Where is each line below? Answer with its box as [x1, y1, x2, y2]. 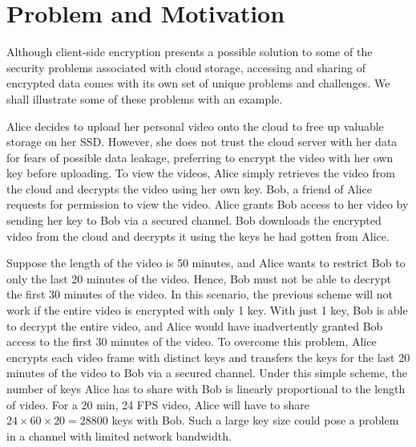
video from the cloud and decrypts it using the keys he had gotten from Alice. [6, 227, 390, 244]
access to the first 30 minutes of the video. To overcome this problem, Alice [6, 333, 377, 350]
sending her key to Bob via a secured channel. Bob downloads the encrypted [6, 212, 382, 229]
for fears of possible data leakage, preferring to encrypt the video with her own [6, 148, 394, 165]
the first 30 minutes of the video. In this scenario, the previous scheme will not [6, 286, 393, 303]
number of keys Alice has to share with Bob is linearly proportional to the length [6, 380, 406, 396]
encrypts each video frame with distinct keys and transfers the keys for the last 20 [6, 348, 410, 365]
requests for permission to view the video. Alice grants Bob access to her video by [6, 196, 409, 213]
